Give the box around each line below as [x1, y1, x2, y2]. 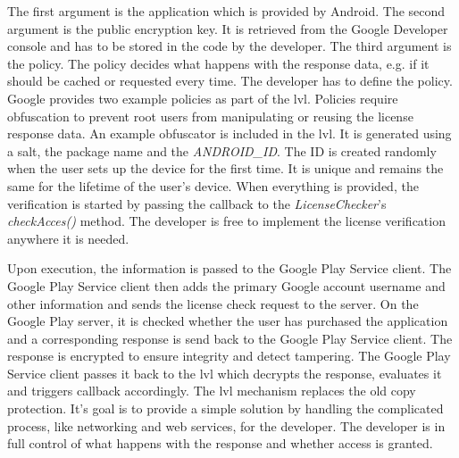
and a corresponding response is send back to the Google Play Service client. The [7, 329, 453, 347]
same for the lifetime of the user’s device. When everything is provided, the [7, 176, 419, 195]
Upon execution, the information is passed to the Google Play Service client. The [7, 259, 452, 278]
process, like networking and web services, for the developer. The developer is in [7, 416, 446, 435]
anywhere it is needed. [7, 229, 129, 247]
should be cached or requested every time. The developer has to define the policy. [7, 71, 453, 90]
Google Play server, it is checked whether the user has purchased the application [7, 312, 448, 330]
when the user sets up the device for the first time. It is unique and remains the [7, 159, 444, 178]
